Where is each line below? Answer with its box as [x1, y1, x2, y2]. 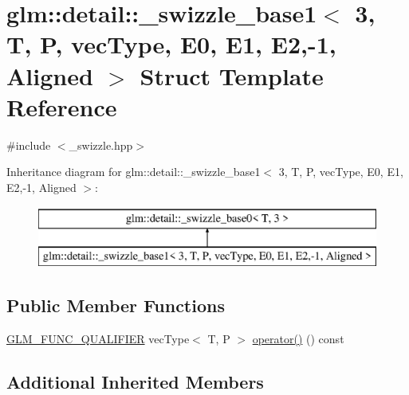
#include [6, 136, 51, 153]
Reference [6, 90, 117, 123]
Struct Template [140, 59, 324, 92]
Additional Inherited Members [6, 369, 264, 393]
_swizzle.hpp [69, 136, 133, 153]
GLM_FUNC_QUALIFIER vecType [6, 330, 190, 346]
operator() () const [252, 330, 344, 346]
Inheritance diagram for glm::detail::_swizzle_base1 [6, 163, 261, 180]
